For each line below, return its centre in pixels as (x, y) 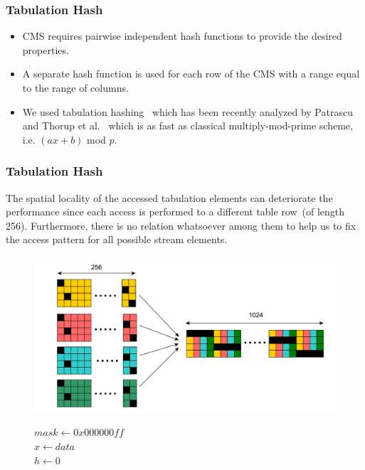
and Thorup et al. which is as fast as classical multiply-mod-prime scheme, (187, 125)
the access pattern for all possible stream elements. (117, 239)
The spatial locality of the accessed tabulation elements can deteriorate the (169, 197)
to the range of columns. (75, 87)
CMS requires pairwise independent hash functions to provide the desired (182, 36)
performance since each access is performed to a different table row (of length (175, 212)
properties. (46, 49)
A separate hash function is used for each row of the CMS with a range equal (191, 74)
